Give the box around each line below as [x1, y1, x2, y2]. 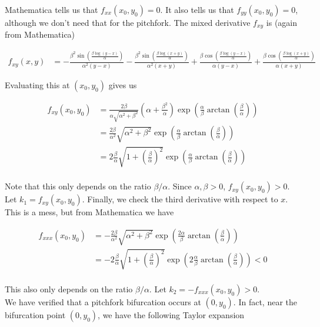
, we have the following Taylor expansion [98, 308, 245, 321]
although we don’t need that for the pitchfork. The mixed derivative [5, 16, 251, 28]
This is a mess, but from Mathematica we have [5, 206, 174, 218]
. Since [168, 180, 192, 192]
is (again [266, 16, 298, 28]
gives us [108, 78, 137, 91]
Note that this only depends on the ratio [5, 180, 151, 192]
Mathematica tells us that [5, 4, 98, 15]
